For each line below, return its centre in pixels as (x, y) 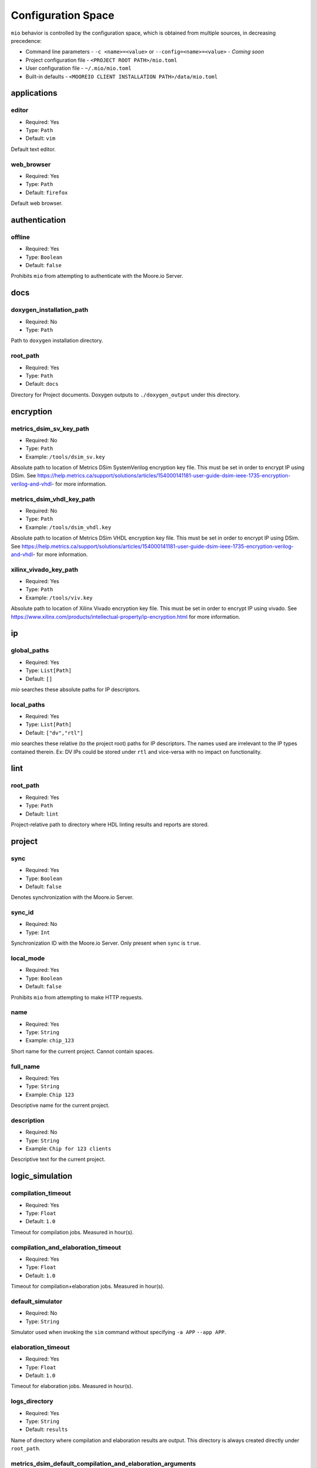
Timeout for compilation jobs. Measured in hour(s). (72, 1232)
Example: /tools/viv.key (59, 597)
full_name (26, 1066)
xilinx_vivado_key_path (45, 570)
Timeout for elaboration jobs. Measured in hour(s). (72, 1386)
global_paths (30, 651)
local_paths (28, 705)
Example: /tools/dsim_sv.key (65, 457)
